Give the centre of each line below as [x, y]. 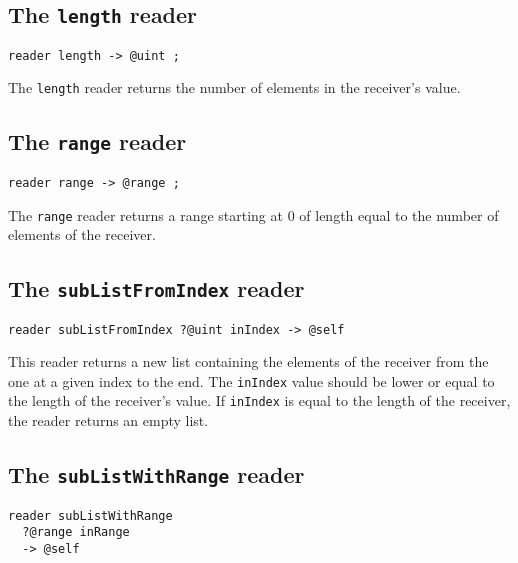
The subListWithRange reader [156, 474]
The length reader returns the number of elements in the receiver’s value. [234, 87]
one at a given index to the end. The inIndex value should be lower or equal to [251, 380]
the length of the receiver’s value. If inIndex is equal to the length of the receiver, [259, 400]
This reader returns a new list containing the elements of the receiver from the [248, 361]
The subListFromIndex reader [156, 288]
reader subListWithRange [90, 515]
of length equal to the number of [399, 214]
